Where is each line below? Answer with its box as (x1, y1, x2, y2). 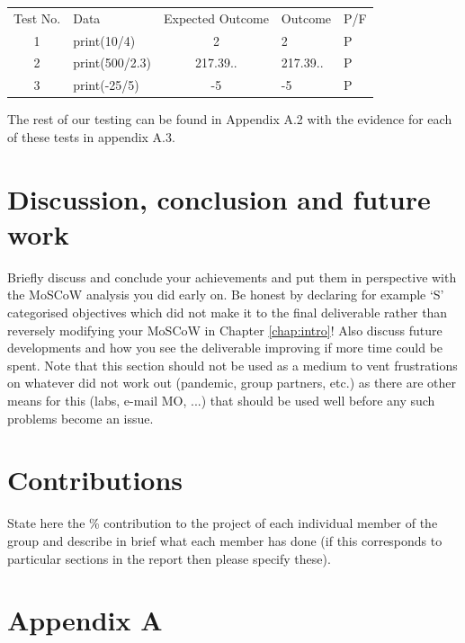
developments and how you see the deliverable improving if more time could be (7, 338, 443, 357)
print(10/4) (73, 31, 136, 49)
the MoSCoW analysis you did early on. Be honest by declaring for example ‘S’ (7, 285, 444, 304)
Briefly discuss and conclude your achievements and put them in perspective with (7, 267, 457, 286)
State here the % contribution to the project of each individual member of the (7, 514, 438, 532)
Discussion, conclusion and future (7, 180, 431, 217)
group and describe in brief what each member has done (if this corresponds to (7, 531, 443, 549)
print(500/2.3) (73, 53, 151, 72)
